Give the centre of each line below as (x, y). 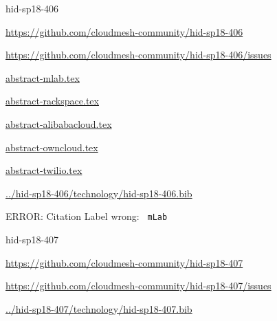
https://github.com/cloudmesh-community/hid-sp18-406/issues (138, 55)
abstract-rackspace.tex (52, 101)
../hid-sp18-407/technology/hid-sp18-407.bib (99, 308)
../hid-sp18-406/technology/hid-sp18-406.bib (99, 193)
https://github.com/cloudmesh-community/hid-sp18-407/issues (138, 286)
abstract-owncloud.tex (52, 147)
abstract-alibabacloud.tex (59, 123)
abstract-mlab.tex (43, 77)
